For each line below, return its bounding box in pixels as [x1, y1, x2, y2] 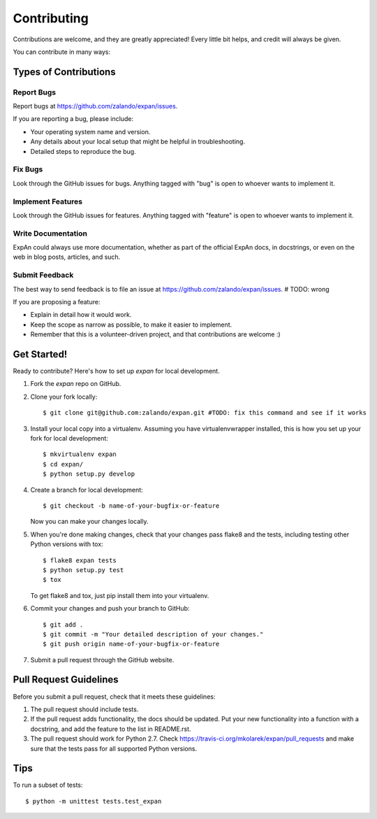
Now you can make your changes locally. [30, 518, 149, 526]
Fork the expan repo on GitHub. [30, 380, 121, 388]
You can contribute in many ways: [13, 48, 111, 56]
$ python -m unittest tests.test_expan [25, 797, 162, 805]
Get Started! [13, 348, 68, 360]
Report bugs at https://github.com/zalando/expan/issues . [13, 102, 178, 111]
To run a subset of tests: [13, 781, 83, 790]
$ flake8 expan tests [43, 556, 117, 564]
